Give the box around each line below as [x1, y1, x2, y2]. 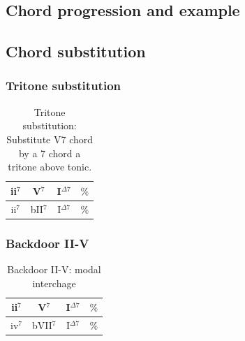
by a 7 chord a [18, 145, 81, 160]
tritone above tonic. [8, 159, 92, 174]
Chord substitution [6, 41, 146, 62]
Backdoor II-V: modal [7, 261, 101, 276]
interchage [32, 275, 76, 290]
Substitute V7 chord [6, 131, 94, 146]
